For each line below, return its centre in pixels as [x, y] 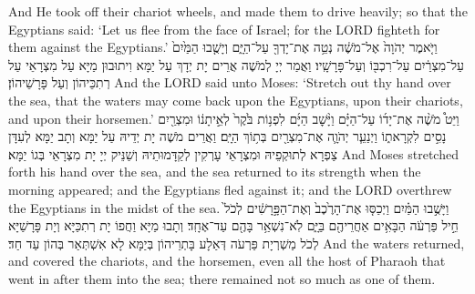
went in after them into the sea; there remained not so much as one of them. [222, 278]
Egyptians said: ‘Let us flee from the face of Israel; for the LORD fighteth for [224, 29]
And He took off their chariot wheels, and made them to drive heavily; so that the [238, 11]
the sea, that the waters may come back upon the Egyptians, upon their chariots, [236, 100]
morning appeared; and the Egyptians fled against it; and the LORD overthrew [230, 189]
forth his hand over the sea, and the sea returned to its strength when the [215, 172]
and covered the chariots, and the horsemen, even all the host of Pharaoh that [227, 261]
